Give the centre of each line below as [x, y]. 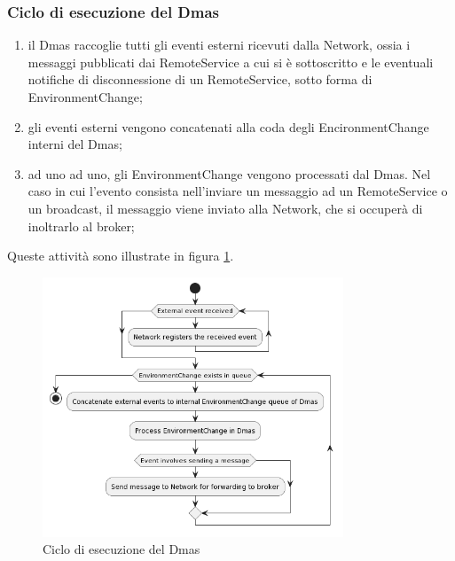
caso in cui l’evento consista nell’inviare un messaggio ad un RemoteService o [238, 191]
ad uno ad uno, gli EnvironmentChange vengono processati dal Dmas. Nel [229, 173]
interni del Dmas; [75, 144]
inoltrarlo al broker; [81, 226]
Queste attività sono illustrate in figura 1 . [121, 256]
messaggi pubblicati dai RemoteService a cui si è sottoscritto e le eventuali [231, 62]
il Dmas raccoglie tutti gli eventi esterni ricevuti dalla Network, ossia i [219, 45]
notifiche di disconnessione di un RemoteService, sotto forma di [200, 79]
